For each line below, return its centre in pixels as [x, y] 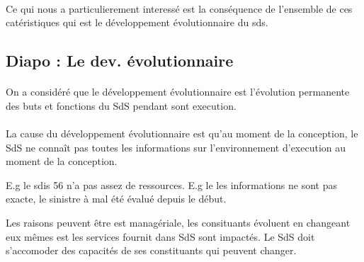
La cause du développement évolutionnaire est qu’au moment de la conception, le [182, 133]
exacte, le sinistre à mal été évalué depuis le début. [116, 199]
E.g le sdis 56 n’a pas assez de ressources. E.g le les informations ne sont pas [172, 184]
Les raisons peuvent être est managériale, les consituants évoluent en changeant [178, 222]
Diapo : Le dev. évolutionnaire [120, 61]
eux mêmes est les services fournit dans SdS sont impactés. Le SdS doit [160, 236]
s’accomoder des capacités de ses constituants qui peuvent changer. [151, 250]
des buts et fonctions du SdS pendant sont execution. [121, 105]
